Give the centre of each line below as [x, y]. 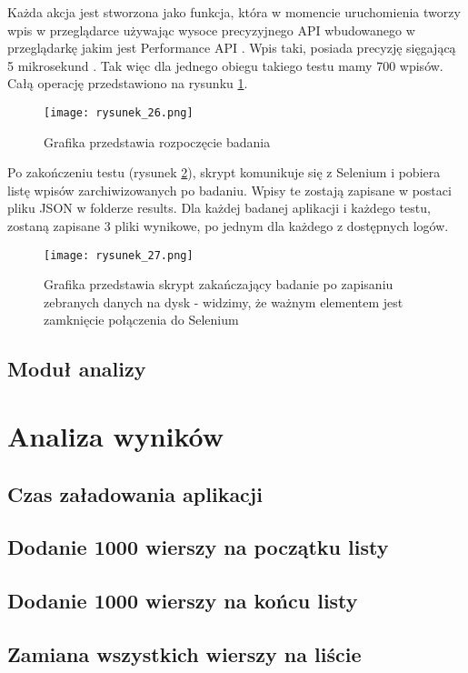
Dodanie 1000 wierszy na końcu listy [183, 601]
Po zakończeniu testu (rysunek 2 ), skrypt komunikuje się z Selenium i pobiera [224, 172]
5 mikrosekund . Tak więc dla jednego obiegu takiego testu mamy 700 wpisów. [225, 65]
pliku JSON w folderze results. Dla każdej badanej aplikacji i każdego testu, [219, 208]
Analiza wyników [116, 436]
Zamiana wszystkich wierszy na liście [184, 653]
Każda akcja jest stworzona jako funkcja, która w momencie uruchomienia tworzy [234, 12]
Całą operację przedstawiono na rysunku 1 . [128, 83]
